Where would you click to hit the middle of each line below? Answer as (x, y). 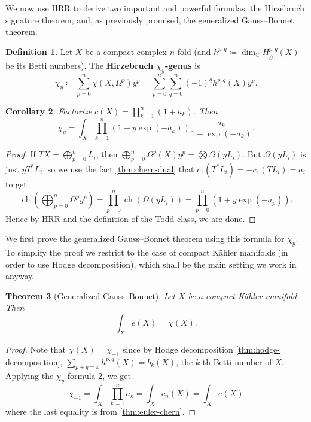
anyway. (20, 276)
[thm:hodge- (258, 349)
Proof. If (21, 154)
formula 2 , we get (99, 376)
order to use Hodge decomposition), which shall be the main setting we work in (151, 264)
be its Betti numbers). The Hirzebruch (80, 65)
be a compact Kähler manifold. (244, 295)
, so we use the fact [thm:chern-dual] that (118, 169)
